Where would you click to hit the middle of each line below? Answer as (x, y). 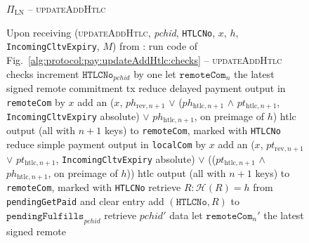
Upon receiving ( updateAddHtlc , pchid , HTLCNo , (111, 32)
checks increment (43, 73)
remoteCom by (36, 101)
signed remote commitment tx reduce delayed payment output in (146, 87)
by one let (155, 73)
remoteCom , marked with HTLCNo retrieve (94, 187)
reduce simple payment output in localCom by (106, 144)
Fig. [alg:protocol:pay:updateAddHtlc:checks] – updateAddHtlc (144, 59)
